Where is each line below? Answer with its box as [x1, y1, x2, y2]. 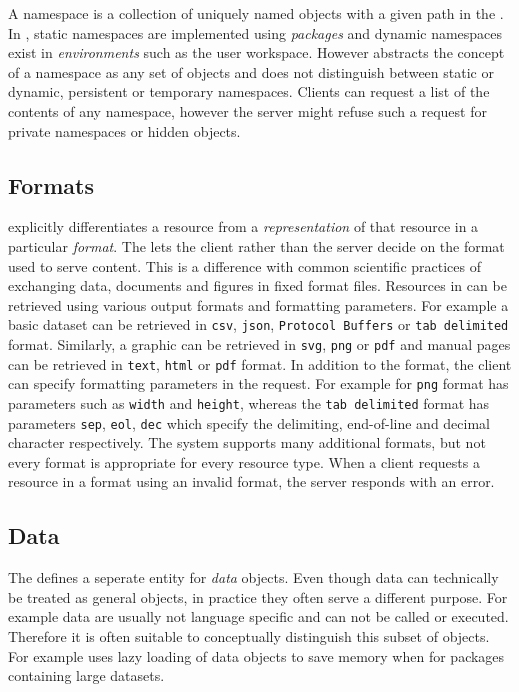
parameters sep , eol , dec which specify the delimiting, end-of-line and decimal [8, 412, 490, 433]
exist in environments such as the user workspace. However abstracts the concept [8, 42, 505, 63]
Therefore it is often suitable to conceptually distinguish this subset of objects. [8, 626, 490, 647]
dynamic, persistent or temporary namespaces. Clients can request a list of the [8, 81, 490, 102]
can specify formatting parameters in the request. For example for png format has [8, 373, 509, 394]
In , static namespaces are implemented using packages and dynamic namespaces [8, 22, 503, 43]
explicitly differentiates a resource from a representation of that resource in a [8, 216, 479, 237]
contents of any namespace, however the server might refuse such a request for [8, 100, 487, 121]
